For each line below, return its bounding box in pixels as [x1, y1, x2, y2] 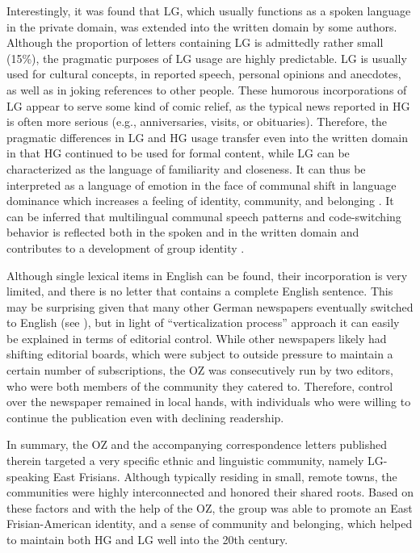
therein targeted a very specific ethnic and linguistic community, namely [6, 452, 364, 469]
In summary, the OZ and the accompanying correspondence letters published [6, 436, 388, 453]
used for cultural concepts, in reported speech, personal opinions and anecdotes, [6, 65, 401, 82]
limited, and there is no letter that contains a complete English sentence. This [6, 283, 393, 300]
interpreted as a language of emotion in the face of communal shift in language [6, 176, 397, 193]
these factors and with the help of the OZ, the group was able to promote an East [6, 499, 413, 516]
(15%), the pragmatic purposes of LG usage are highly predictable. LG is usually [6, 49, 407, 66]
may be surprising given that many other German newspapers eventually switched [6, 298, 414, 315]
